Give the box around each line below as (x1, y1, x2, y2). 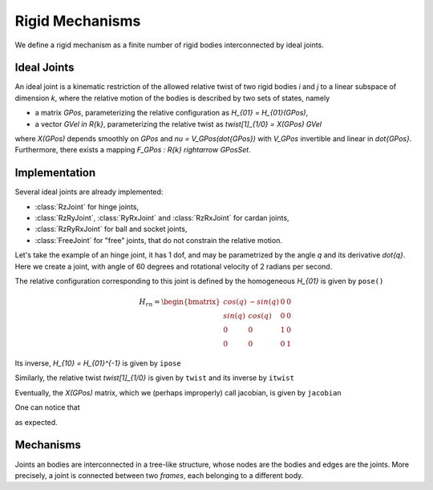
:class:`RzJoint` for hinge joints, (34, 201, 140, 212)
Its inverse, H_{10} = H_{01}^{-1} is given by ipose (14, 358, 181, 368)
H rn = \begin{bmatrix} (139, 298, 221, 309)
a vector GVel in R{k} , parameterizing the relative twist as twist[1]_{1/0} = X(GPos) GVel (34, 119, 322, 128)
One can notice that (14, 403, 80, 412)
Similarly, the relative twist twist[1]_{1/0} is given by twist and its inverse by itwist (14, 373, 294, 383)
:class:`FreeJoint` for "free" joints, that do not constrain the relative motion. (34, 235, 282, 245)
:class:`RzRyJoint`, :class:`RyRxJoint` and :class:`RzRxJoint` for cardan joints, (34, 213, 289, 223)
